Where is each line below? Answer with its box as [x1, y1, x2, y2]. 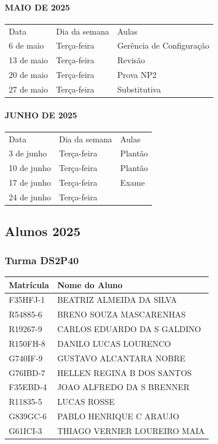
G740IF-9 [9, 351, 43, 364]
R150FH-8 [9, 337, 46, 349]
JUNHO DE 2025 [5, 108, 77, 121]
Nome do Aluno [57, 278, 123, 291]
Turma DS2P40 [5, 252, 79, 267]
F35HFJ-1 [9, 293, 45, 306]
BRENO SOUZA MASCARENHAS [57, 308, 186, 320]
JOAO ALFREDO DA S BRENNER [57, 381, 190, 393]
